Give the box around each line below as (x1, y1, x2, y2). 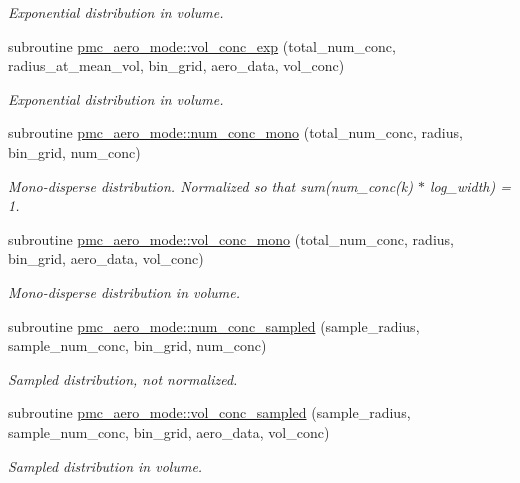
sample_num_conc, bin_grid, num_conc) (8, 335, 267, 356)
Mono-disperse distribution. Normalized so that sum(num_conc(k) (8, 175, 413, 196)
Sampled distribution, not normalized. (8, 368, 238, 389)
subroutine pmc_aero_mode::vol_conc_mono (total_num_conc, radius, (8, 228, 454, 249)
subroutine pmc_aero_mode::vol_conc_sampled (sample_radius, (8, 402, 411, 423)
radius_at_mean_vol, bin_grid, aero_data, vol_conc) (8, 55, 345, 76)
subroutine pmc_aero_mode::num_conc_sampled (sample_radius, (8, 315, 420, 336)
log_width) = (430, 175, 511, 196)
